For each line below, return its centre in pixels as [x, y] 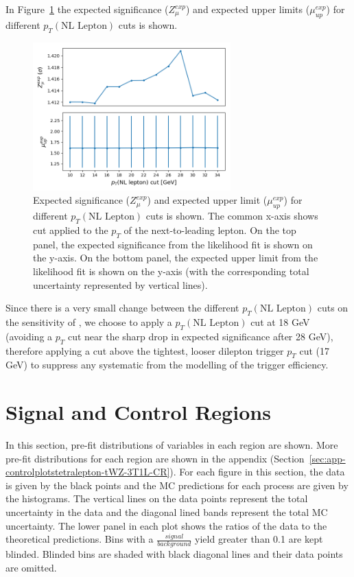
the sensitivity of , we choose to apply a [89, 321]
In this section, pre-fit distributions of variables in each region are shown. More [172, 445]
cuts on [333, 308]
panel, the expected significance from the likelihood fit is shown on [173, 244]
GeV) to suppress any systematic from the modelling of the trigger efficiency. [167, 365]
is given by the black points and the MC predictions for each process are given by [177, 485]
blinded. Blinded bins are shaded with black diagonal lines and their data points [174, 554]
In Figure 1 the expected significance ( [87, 9]
